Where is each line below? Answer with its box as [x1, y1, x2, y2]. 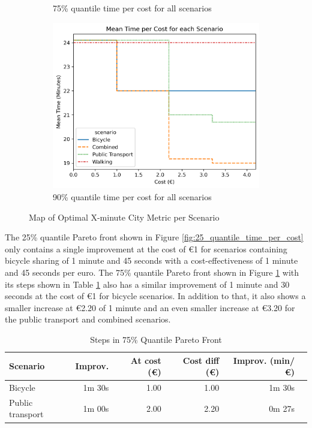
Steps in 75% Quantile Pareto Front [90, 333, 222, 345]
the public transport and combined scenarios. [5, 313, 171, 325]
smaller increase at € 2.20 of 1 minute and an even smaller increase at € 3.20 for [5, 301, 295, 314]
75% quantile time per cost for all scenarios [53, 2, 212, 14]
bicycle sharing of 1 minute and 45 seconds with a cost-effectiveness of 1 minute [5, 254, 298, 267]
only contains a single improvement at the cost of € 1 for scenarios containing [5, 242, 287, 255]
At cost [130, 354, 161, 366]
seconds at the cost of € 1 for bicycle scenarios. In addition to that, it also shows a [5, 290, 306, 302]
